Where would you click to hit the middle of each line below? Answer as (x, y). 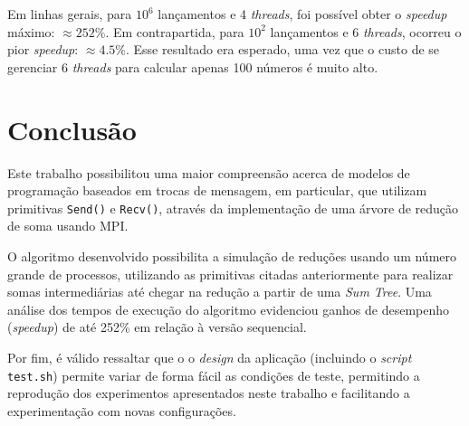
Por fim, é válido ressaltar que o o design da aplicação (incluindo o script (210, 357)
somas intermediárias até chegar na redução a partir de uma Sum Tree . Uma (220, 292)
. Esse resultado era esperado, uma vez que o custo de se (283, 49)
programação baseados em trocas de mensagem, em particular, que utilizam (217, 190)
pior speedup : (43, 49)
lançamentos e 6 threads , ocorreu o (366, 31)
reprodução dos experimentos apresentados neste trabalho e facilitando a (209, 393)
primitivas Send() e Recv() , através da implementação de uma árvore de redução (233, 208)
